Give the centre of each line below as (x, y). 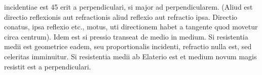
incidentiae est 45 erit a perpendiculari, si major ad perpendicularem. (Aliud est (128, 7)
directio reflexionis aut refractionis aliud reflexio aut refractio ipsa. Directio (121, 16)
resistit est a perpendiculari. (48, 66)
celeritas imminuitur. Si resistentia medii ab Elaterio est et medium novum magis (130, 56)
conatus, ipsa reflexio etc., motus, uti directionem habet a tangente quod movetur (131, 27)
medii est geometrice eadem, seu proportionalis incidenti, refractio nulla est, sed (128, 46)
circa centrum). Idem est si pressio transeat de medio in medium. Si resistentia (126, 36)
